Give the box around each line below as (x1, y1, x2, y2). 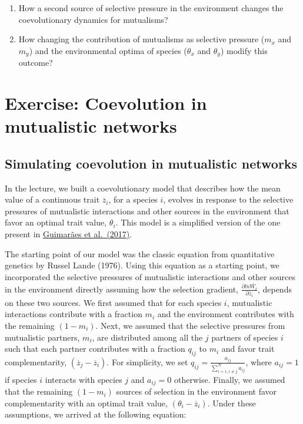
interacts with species (45, 373, 122, 385)
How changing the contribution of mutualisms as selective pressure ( (18, 33, 265, 45)
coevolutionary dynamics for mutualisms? (18, 13, 168, 25)
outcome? (18, 56, 53, 69)
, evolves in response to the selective (163, 193, 294, 206)
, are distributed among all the (92, 331, 203, 343)
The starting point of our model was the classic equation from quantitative (5, 247, 275, 260)
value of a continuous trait (5, 193, 100, 206)
